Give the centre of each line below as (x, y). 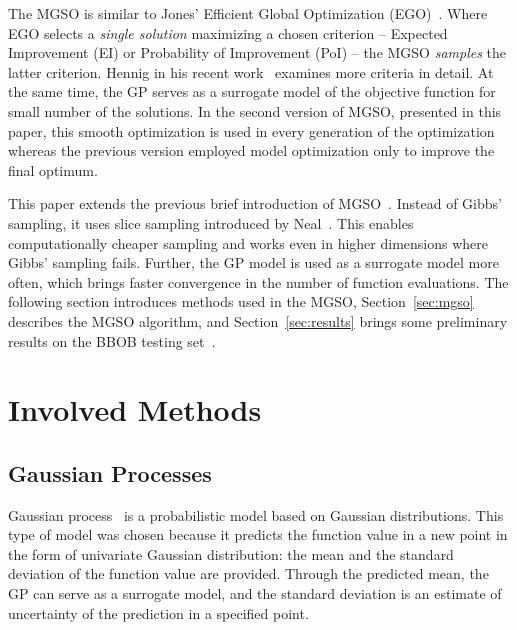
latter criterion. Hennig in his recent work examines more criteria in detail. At (251, 71)
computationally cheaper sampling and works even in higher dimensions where (248, 242)
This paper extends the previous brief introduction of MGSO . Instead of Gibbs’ (255, 203)
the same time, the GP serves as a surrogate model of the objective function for (252, 91)
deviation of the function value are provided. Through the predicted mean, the (248, 573)
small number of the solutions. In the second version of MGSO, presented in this (255, 110)
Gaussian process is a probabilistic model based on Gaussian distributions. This (256, 514)
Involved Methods (135, 409)
